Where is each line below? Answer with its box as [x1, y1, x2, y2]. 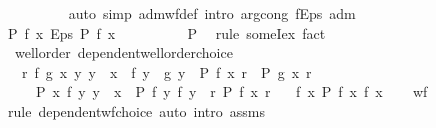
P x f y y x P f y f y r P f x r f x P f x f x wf [35, 81, 428, 102]
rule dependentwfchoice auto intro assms [7, 100, 265, 121]
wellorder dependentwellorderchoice [14, 42, 233, 63]
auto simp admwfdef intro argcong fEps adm [68, 3, 356, 23]
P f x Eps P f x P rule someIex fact [7, 22, 326, 43]
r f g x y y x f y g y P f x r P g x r [21, 61, 312, 82]
